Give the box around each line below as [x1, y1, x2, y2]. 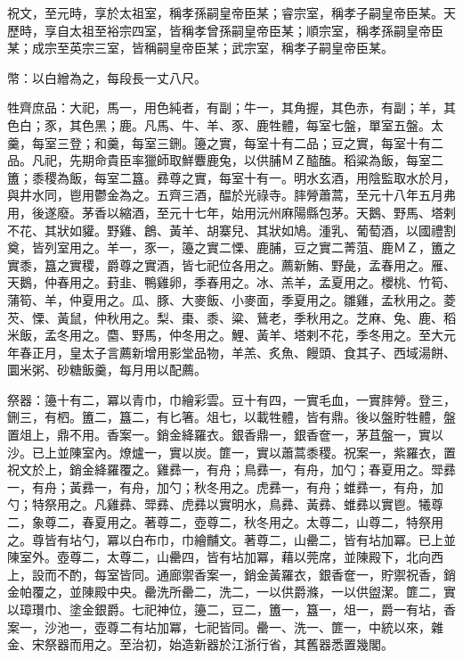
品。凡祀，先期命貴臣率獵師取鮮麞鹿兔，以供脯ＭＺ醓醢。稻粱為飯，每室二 [7, 151, 443, 169]
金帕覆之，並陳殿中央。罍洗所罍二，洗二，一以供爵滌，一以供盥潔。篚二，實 [7, 582, 456, 601]
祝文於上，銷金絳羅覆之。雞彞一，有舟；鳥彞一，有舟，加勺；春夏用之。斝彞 [7, 460, 456, 479]
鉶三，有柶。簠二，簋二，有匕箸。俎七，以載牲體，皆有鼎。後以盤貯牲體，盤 [7, 408, 456, 426]
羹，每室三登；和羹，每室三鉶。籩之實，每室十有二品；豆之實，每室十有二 [7, 133, 443, 152]
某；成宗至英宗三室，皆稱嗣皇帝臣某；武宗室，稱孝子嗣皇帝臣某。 [7, 38, 394, 57]
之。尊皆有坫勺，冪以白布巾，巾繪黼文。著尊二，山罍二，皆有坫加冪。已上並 [7, 530, 456, 548]
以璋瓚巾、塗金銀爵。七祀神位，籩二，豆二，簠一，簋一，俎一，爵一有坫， [7, 600, 443, 618]
